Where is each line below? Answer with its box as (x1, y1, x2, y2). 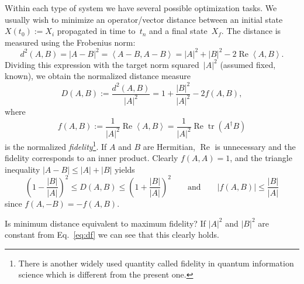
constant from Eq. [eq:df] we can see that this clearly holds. (5, 228, 219, 241)
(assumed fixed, (220, 58, 276, 70)
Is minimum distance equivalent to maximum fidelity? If (5, 217, 206, 229)
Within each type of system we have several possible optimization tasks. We (5, 2, 277, 13)
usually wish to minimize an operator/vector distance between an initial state (5, 13, 283, 25)
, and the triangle (230, 152, 292, 164)
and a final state (149, 25, 208, 37)
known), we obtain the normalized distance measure (5, 70, 191, 82)
